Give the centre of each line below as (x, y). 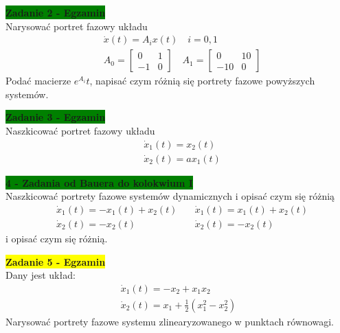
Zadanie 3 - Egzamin (56, 117)
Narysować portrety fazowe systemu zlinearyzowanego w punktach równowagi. (170, 321)
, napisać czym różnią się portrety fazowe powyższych (202, 81)
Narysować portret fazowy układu (77, 26)
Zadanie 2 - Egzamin (56, 12)
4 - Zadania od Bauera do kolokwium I (99, 182)
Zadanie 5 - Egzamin (56, 261)
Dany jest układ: (41, 275)
